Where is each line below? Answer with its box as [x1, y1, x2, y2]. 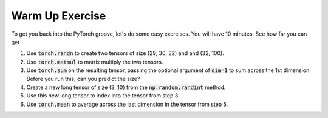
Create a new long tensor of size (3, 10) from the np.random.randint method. [26, 84, 226, 91]
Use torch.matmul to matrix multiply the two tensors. [26, 58, 163, 65]
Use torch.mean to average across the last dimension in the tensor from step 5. [26, 100, 228, 108]
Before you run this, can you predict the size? [26, 75, 140, 82]
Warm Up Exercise [11, 9, 106, 22]
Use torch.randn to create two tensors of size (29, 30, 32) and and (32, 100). [26, 50, 224, 57]
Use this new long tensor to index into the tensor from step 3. [26, 92, 180, 99]
